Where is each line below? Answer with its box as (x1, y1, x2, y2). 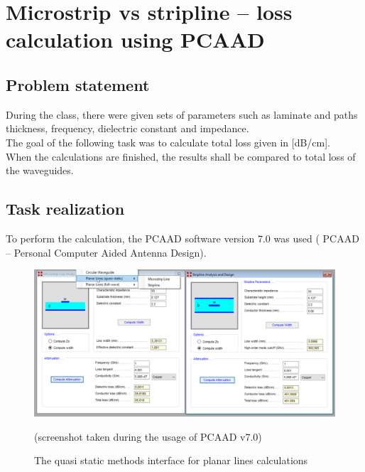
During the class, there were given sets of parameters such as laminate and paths (6, 107, 358, 122)
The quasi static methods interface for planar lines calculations (34, 453, 308, 468)
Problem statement (6, 73, 150, 95)
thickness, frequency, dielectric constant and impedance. (6, 121, 249, 136)
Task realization (6, 198, 125, 220)
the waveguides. (6, 163, 74, 178)
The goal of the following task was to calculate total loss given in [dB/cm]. (6, 134, 331, 149)
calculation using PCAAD (6, 25, 265, 54)
